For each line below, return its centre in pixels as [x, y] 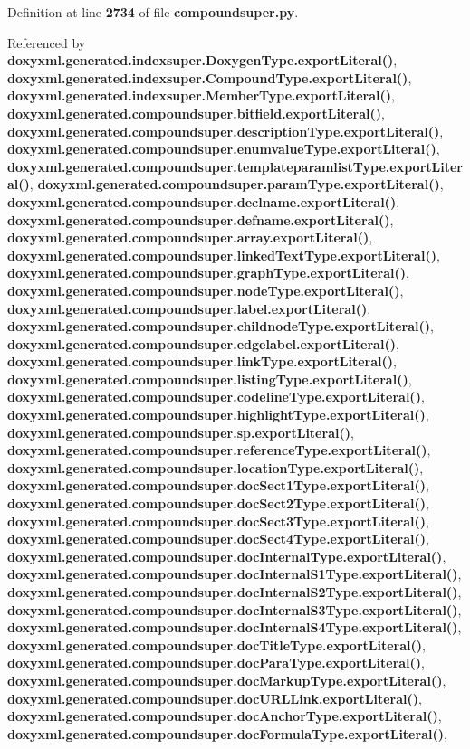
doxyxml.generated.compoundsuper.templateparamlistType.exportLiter [235, 166]
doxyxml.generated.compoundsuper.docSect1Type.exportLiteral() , [218, 485]
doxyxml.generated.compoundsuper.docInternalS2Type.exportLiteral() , [235, 592]
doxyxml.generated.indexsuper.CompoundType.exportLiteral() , [210, 77]
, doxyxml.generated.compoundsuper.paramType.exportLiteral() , [236, 184]
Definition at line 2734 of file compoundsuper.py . [153, 12]
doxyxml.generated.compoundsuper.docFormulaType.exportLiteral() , [227, 733]
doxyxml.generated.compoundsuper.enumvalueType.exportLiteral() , [224, 149]
